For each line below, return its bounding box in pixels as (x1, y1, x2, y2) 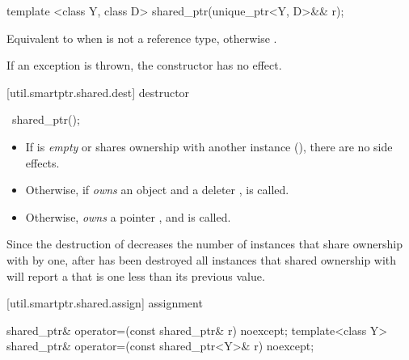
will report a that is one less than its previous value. (6, 267, 265, 284)
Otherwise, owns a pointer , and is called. (25, 208, 231, 225)
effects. (25, 154, 60, 171)
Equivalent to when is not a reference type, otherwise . (6, 29, 277, 46)
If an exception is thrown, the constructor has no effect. (6, 57, 282, 74)
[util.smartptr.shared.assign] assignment (6, 294, 203, 311)
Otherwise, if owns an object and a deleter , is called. (25, 181, 289, 198)
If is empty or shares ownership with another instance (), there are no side (25, 138, 393, 155)
